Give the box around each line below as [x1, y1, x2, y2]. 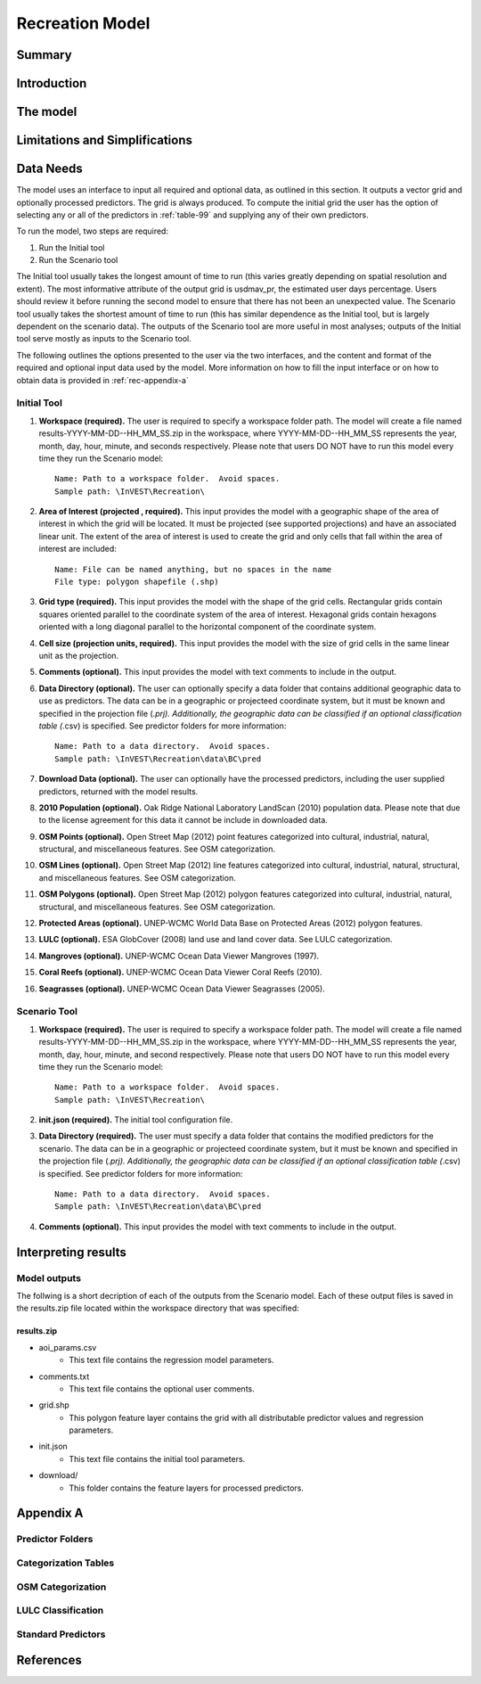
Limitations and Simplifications [16, 133, 193, 148]
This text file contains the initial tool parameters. [69, 1453, 246, 1464]
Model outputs [16, 1271, 82, 1284]
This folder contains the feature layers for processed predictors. [69, 1483, 305, 1493]
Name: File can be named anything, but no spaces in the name [54, 564, 332, 574]
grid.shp [38, 1400, 70, 1410]
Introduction [16, 76, 87, 91]
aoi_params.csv [38, 1342, 97, 1352]
